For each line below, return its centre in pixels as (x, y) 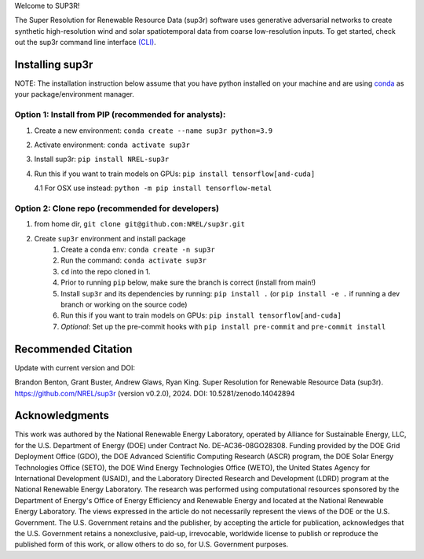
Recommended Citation (73, 349)
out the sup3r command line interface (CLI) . (85, 42)
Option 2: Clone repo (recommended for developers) (117, 208)
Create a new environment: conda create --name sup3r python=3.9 (154, 131)
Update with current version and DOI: (75, 368)
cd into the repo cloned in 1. (106, 271)
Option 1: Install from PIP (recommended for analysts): (120, 115)
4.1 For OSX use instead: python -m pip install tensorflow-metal (153, 188)
